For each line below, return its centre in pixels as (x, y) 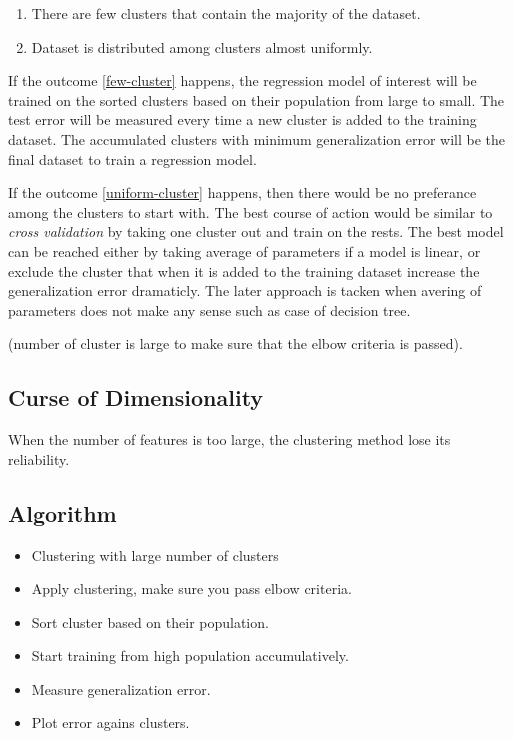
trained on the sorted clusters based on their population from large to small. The (256, 99)
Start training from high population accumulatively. (190, 655)
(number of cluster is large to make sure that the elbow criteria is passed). (235, 343)
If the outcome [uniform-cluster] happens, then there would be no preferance (242, 192)
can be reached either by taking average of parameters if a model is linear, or (244, 250)
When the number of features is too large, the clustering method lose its (229, 439)
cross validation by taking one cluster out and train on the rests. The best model (256, 231)
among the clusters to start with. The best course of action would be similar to (250, 211)
